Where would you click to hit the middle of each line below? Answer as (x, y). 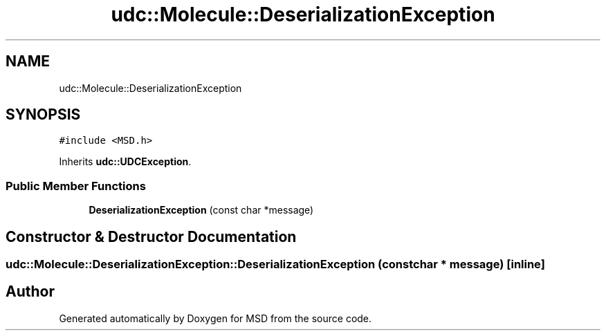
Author (30, 292)
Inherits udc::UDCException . (125, 162)
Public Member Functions (76, 186)
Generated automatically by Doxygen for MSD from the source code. (215, 318)
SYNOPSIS (43, 115)
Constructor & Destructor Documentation (151, 236)
